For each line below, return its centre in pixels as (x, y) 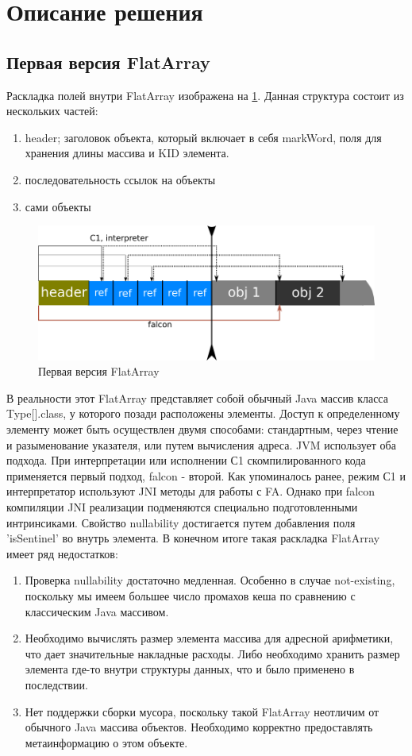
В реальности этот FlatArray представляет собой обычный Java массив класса (197, 397)
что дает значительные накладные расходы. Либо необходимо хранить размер (212, 653)
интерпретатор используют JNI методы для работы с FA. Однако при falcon (191, 491)
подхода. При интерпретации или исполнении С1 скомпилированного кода (186, 460)
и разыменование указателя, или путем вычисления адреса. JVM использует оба (201, 444)
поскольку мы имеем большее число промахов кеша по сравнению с (190, 595)
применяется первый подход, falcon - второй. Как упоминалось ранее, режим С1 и (206, 475)
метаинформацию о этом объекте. (106, 742)
